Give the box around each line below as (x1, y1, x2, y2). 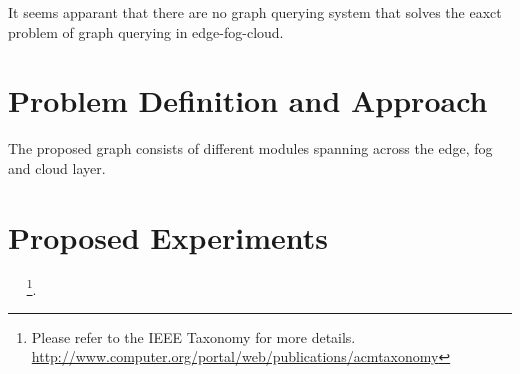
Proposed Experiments (8, 216, 329, 257)
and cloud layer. (8, 157, 106, 178)
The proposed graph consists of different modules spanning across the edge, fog (8, 138, 493, 159)
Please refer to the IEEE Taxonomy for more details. (31, 326, 356, 347)
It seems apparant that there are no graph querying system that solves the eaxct (8, 2, 502, 22)
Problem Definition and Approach (8, 80, 488, 121)
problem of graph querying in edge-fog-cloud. (8, 21, 284, 42)
